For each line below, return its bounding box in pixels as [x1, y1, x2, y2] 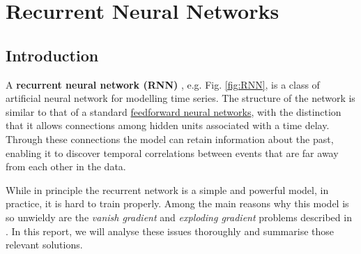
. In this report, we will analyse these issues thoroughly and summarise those [6, 223, 334, 238]
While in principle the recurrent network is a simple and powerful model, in [6, 182, 329, 197]
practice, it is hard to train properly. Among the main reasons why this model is [6, 196, 349, 211]
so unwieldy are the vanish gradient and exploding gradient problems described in [6, 209, 352, 224]
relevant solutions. [6, 237, 83, 252]
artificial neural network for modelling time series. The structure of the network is [6, 91, 355, 105]
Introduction [6, 44, 99, 66]
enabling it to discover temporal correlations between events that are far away [6, 145, 339, 160]
